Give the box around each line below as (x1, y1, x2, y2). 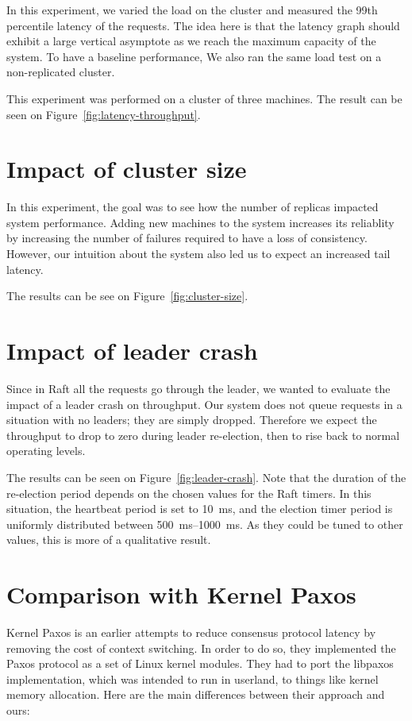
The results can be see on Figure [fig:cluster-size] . (6, 287, 248, 304)
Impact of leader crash (6, 334, 258, 367)
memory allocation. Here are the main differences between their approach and (6, 686, 385, 703)
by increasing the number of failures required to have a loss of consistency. (6, 229, 368, 246)
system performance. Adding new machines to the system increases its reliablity (6, 214, 395, 230)
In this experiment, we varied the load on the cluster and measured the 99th (6, 2, 378, 17)
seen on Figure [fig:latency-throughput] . (6, 106, 201, 122)
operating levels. (6, 442, 86, 459)
